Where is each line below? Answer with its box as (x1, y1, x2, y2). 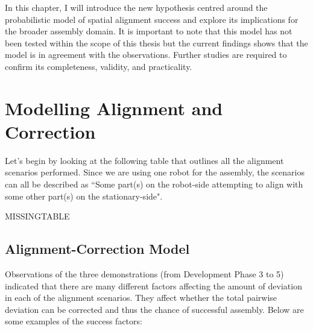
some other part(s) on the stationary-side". (5, 189, 163, 202)
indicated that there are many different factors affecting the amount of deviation (5, 279, 302, 292)
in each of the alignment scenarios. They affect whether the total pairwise (5, 291, 277, 304)
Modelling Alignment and (5, 95, 223, 120)
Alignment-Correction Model (5, 239, 190, 258)
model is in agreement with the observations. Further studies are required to (5, 48, 287, 61)
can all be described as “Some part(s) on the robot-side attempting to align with (5, 178, 303, 191)
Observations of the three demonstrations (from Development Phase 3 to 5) (5, 268, 284, 280)
